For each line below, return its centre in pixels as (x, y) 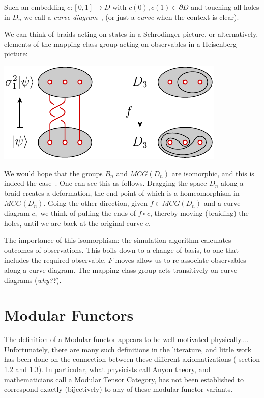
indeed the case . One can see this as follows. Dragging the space (106, 183)
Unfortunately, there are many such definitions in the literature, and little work (128, 349)
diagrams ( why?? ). (33, 280)
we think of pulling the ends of (88, 212)
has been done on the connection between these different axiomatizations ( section (132, 359)
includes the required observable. (55, 260)
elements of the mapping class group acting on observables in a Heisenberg (121, 44)
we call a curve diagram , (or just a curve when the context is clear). (131, 17)
